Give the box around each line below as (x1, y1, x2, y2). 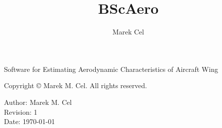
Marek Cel (112, 27, 144, 37)
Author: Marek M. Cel (4, 96, 72, 107)
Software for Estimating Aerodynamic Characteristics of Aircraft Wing (4, 64, 218, 74)
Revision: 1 (4, 106, 37, 117)
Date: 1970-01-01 (4, 116, 55, 127)
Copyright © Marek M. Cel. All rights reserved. (4, 80, 147, 91)
